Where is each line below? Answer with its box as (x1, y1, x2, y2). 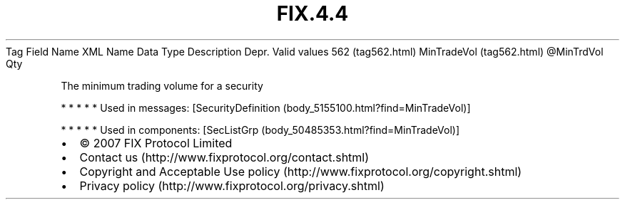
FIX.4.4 (276, 1, 349, 26)
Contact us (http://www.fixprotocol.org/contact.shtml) (79, 149, 370, 164)
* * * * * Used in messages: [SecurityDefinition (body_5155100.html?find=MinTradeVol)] (61, 101, 471, 114)
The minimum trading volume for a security (61, 79, 263, 92)
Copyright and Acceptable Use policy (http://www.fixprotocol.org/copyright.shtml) (79, 164, 522, 179)
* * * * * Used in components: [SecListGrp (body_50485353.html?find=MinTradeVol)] (61, 123, 460, 136)
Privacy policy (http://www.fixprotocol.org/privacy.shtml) (79, 178, 385, 193)
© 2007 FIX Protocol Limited (79, 135, 233, 150)
